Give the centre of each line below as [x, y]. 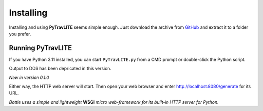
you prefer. [20, 34]
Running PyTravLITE [40, 48]
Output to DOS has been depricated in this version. [60, 69]
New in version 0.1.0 [29, 77]
